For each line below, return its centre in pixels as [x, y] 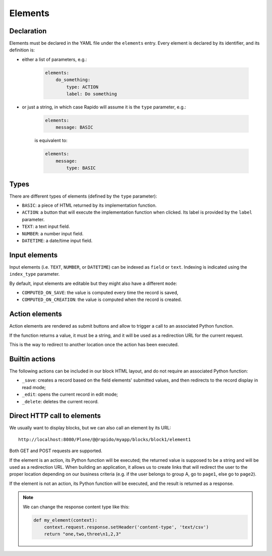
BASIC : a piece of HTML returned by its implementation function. [89, 205]
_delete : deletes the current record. [60, 401]
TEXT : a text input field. [46, 226]
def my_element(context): [65, 520]
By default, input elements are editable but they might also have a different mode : [93, 283]
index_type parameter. [35, 274]
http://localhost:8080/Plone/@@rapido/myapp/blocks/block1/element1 [105, 439]
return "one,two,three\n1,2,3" [83, 534]
